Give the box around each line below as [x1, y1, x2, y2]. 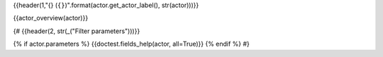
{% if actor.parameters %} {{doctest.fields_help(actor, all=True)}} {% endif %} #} [13, 39, 250, 49]
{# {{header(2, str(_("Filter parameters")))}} [13, 27, 140, 35]
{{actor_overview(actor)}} [13, 14, 89, 23]
